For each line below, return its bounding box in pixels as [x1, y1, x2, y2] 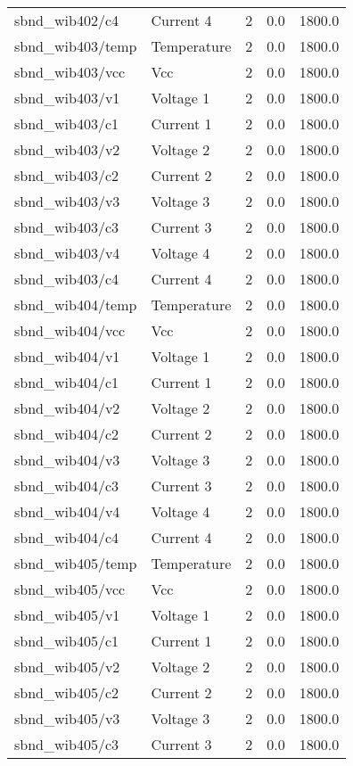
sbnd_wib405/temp [14, 553, 137, 573]
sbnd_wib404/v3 [14, 449, 120, 470]
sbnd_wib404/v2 [14, 398, 120, 418]
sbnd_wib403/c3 [14, 217, 119, 237]
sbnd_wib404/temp [14, 294, 137, 315]
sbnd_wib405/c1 [14, 630, 119, 651]
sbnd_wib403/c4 [14, 268, 119, 289]
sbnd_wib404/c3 [14, 475, 119, 496]
